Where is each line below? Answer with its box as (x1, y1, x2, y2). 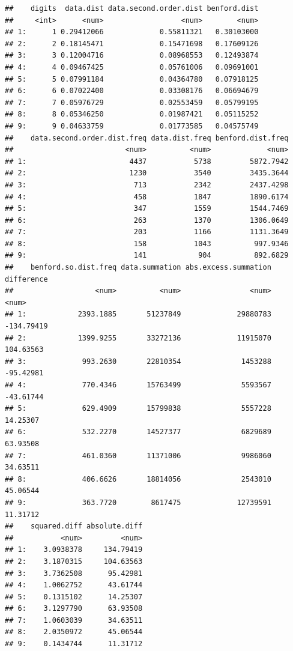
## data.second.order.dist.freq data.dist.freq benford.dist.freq (5, 133, 289, 142)
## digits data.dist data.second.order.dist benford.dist (5, 4, 259, 13)
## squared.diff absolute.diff (5, 522, 143, 531)
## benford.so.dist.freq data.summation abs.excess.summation (5, 263, 271, 272)
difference (5, 274, 48, 283)
